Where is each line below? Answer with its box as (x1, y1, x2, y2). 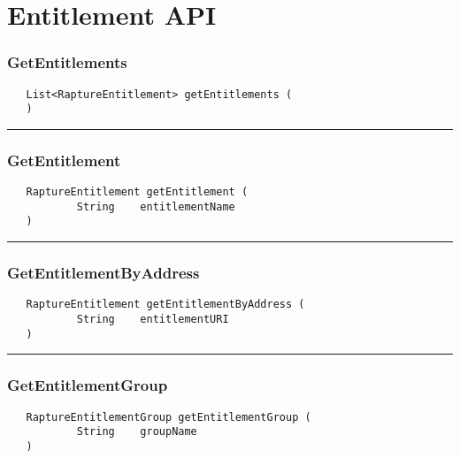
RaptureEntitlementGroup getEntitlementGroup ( (26, 410, 311, 424)
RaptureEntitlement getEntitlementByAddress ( (26, 298, 305, 311)
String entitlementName (76, 200, 235, 213)
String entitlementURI (76, 312, 229, 325)
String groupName (76, 425, 197, 439)
